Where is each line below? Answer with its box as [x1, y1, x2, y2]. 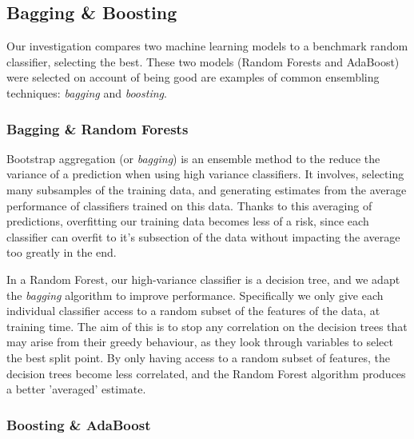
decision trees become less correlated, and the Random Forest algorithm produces [6, 365, 406, 381]
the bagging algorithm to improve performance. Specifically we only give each [6, 286, 384, 303]
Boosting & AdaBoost [6, 414, 151, 434]
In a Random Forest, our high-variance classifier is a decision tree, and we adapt [6, 270, 400, 287]
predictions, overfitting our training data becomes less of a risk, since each [6, 213, 369, 229]
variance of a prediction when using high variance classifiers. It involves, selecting [6, 166, 404, 182]
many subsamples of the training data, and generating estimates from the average [6, 181, 407, 198]
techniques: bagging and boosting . [6, 84, 167, 101]
